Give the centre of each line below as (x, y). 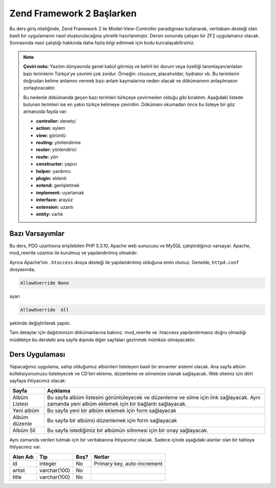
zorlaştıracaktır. (40, 88)
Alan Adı (23, 457)
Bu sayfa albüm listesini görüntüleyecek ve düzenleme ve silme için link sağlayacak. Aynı (154, 397)
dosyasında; (22, 269)
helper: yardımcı (53, 171)
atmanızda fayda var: (45, 112)
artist (19, 470)
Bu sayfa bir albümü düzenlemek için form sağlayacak (112, 420)
